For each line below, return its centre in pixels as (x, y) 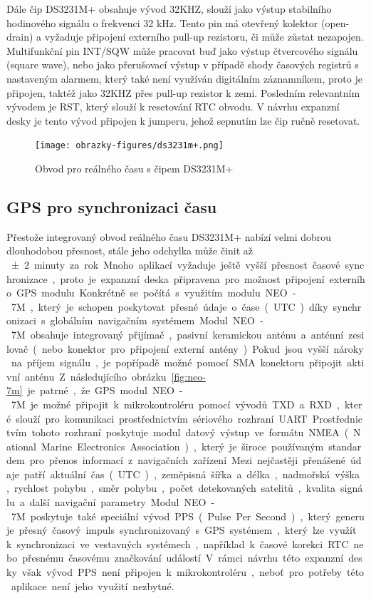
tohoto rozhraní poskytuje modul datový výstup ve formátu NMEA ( (190, 432)
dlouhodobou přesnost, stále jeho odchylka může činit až (130, 251)
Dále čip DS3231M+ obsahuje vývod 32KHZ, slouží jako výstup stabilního (169, 9)
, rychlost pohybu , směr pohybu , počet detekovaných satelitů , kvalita (171, 488)
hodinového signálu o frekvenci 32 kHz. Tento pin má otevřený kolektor (162, 22)
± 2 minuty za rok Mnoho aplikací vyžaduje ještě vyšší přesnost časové (176, 264)
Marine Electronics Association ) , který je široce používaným (183, 446)
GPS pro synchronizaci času (112, 206)
